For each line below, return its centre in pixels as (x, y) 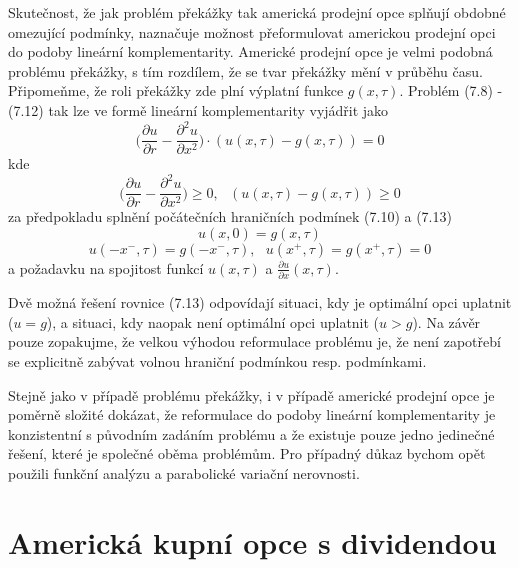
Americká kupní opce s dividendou (252, 541)
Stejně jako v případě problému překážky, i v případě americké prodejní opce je (251, 394)
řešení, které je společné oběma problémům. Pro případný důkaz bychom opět (247, 453)
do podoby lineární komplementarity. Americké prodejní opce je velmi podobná (250, 51)
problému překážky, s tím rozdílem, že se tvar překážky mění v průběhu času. (245, 70)
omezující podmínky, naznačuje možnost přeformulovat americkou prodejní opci (252, 31)
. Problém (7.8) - (451, 90)
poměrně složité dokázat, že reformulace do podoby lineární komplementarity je (252, 414)
